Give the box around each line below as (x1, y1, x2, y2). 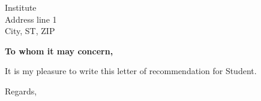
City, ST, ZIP (5, 25, 55, 37)
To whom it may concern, (5, 44, 113, 57)
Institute (5, 1, 37, 13)
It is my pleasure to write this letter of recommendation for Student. (5, 65, 257, 77)
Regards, (5, 84, 37, 97)
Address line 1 (5, 13, 57, 25)
